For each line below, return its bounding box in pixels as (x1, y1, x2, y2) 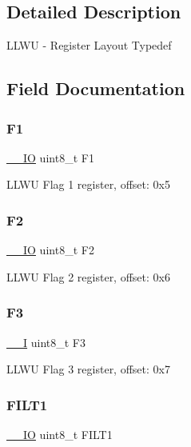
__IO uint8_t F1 (6, 149, 94, 166)
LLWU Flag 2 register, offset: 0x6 (6, 268, 170, 285)
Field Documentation (6, 76, 185, 101)
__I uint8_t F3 (6, 333, 86, 350)
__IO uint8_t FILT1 (6, 426, 113, 443)
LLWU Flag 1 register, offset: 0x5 (6, 176, 170, 193)
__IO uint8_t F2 (6, 241, 94, 258)
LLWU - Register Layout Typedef (6, 37, 172, 54)
